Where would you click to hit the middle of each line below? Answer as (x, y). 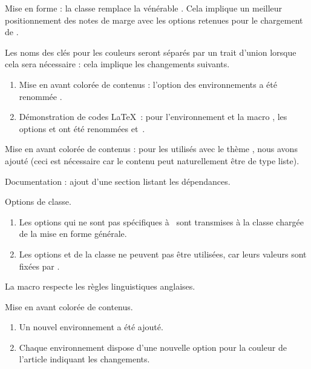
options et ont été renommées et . (82, 128)
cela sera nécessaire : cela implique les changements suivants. (117, 64)
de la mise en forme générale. (73, 234)
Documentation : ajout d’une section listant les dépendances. (118, 181)
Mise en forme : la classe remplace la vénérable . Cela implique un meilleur (144, 8)
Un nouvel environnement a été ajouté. (91, 327)
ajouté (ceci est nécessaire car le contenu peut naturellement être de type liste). (152, 160)
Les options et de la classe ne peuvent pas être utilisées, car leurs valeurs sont (163, 254)
